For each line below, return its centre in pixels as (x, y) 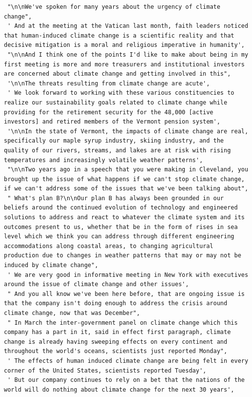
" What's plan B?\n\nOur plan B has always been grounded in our (116, 198)
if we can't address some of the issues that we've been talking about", (126, 189)
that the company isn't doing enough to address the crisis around (116, 303)
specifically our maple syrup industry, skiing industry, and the (114, 141)
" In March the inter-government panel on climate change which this (123, 323)
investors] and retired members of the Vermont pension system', (112, 122)
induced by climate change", (51, 265)
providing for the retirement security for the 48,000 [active (109, 112)
